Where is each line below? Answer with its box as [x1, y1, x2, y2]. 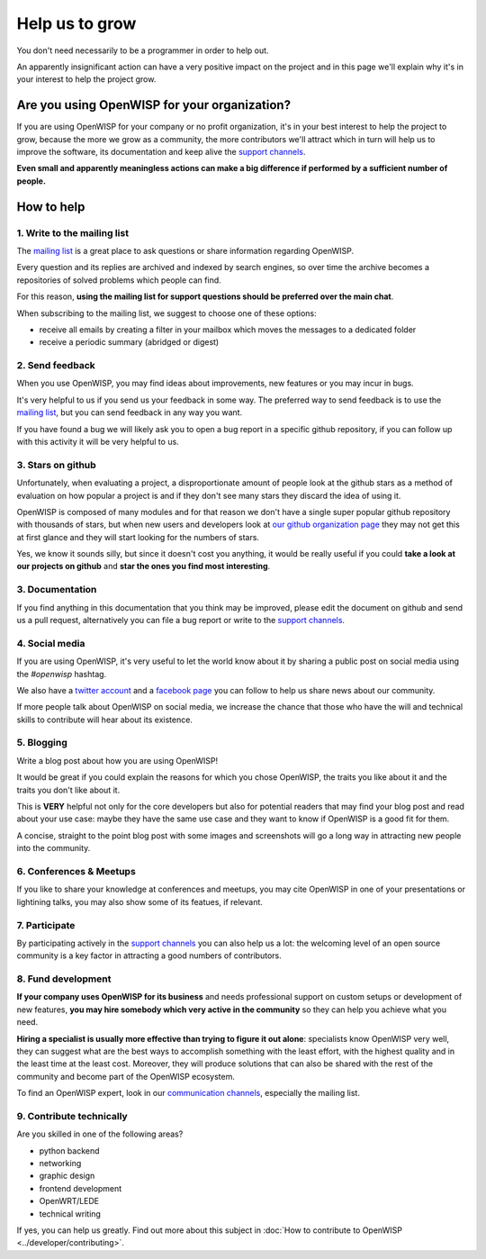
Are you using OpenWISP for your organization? [16, 97, 292, 113]
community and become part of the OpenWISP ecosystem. [16, 1071, 236, 1082]
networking [39, 1158, 82, 1169]
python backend [39, 1145, 100, 1156]
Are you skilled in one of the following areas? [16, 1128, 184, 1139]
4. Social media [16, 637, 85, 649]
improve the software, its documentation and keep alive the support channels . [16, 147, 306, 158]
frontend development [39, 1182, 122, 1193]
